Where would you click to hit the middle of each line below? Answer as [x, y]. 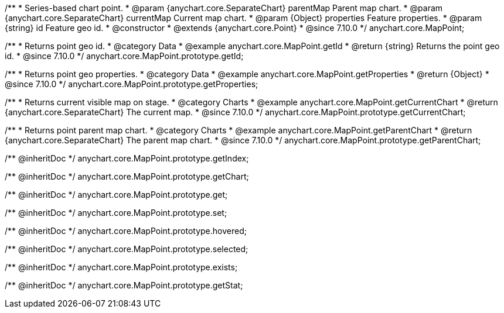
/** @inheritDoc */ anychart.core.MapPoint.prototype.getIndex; [127, 158]
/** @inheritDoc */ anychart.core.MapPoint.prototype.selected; [127, 249]
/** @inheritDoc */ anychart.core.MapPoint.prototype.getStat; [124, 285]
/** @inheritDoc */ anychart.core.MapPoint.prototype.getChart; [127, 176]
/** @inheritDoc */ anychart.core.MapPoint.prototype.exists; [121, 267]
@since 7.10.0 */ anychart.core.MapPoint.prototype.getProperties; [132, 84]
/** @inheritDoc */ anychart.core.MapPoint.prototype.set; [116, 213]
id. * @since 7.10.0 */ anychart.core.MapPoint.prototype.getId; [124, 56]
